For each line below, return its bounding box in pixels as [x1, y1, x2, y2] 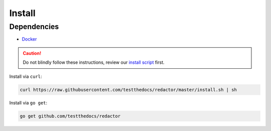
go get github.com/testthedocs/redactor [20, 113, 120, 119]
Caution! [23, 50, 42, 56]
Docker [22, 36, 37, 42]
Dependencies [9, 22, 59, 31]
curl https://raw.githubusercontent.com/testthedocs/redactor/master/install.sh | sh [20, 87, 237, 92]
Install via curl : [9, 73, 42, 79]
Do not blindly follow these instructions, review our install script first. [23, 59, 165, 65]
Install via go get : [9, 99, 48, 105]
